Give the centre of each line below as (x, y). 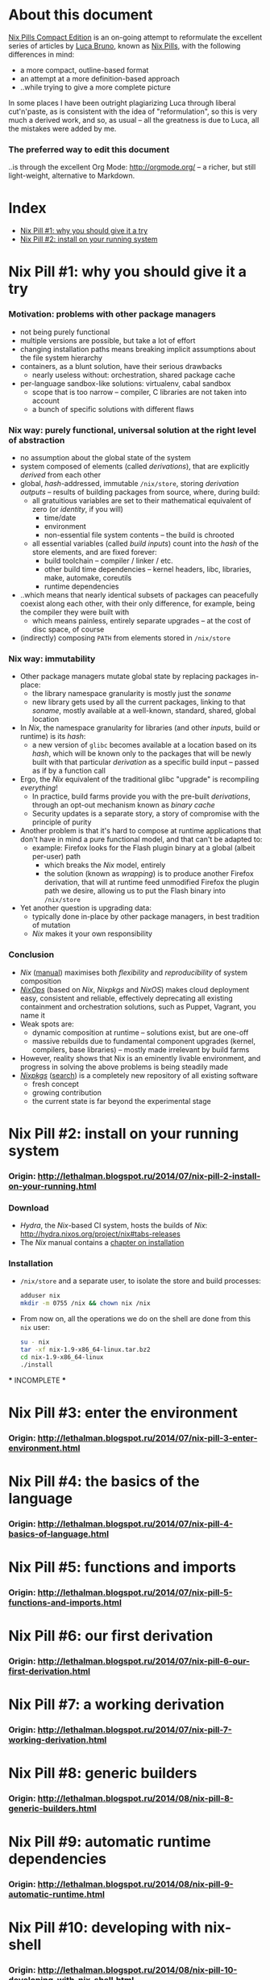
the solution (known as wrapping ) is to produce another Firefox (149, 874)
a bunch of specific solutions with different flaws (113, 409)
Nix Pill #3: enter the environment (123, 1413)
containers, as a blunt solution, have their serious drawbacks (121, 366)
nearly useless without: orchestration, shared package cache (133, 375)
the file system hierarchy (61, 358)
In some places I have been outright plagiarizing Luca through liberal (122, 103)
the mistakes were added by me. (62, 128)
